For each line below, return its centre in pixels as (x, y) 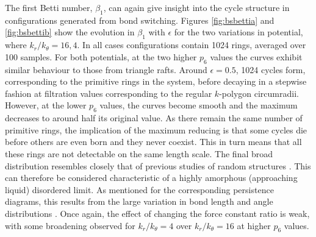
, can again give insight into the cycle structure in (196, 7)
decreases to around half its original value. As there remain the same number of (154, 118)
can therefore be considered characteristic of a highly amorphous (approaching (151, 178)
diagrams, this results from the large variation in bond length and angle (139, 201)
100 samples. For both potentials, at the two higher (101, 56)
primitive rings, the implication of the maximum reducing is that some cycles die (156, 129)
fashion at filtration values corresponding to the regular (109, 93)
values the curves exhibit (256, 56)
